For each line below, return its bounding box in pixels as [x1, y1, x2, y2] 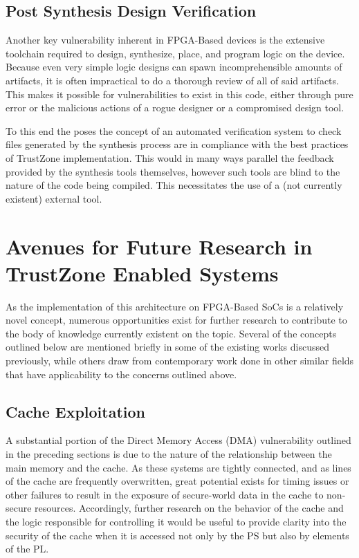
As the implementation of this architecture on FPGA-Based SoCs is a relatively [6, 299, 344, 313]
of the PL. [6, 541, 49, 556]
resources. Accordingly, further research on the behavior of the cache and [35, 501, 344, 515]
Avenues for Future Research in [6, 232, 313, 260]
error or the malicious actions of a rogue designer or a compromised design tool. [6, 100, 344, 115]
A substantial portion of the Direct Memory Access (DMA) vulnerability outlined [6, 433, 351, 447]
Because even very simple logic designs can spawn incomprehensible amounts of [6, 59, 342, 74]
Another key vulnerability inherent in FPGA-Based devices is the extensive [6, 32, 325, 47]
